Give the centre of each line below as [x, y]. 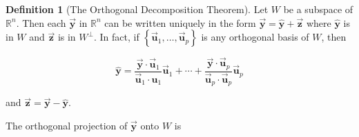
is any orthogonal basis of [255, 37]
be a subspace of [318, 9]
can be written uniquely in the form [180, 22]
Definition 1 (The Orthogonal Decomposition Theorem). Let [137, 9]
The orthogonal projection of [67, 125]
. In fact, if [116, 37]
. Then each [41, 22]
